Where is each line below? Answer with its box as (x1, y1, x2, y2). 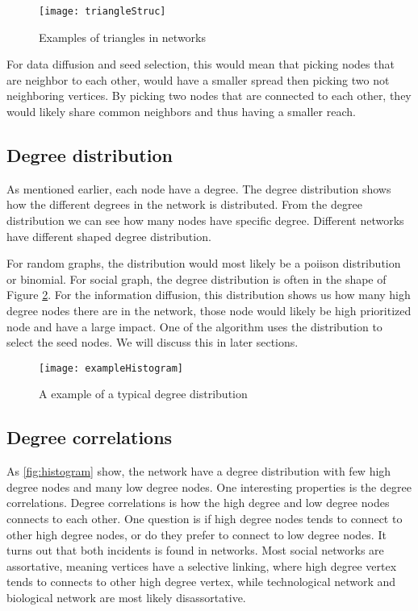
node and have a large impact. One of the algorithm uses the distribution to (6, 318, 382, 335)
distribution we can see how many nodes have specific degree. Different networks (6, 212, 404, 229)
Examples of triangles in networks (39, 28, 207, 45)
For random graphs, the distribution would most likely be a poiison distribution (6, 255, 401, 272)
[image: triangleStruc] (39, 6, 166, 17)
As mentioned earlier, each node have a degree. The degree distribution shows (6, 180, 391, 197)
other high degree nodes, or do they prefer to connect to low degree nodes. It (6, 526, 387, 542)
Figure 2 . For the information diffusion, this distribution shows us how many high (6, 286, 411, 303)
